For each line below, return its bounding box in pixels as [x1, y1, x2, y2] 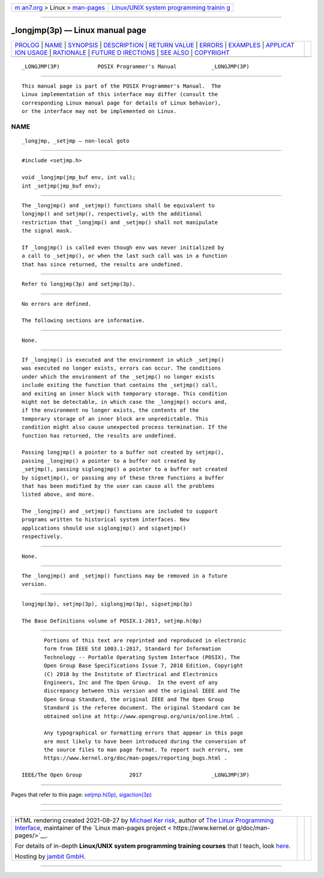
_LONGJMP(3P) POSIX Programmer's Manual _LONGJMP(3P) [22, 63, 250, 70]
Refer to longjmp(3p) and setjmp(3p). [22, 281, 136, 288]
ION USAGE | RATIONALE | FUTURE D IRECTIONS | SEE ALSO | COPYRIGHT [14, 48, 230, 56]
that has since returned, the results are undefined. [22, 261, 183, 267]
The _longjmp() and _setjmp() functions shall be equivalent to [22, 202, 215, 209]
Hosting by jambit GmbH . [14, 852, 86, 861]
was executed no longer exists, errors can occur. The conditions [22, 365, 221, 372]
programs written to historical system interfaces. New [22, 516, 190, 523]
